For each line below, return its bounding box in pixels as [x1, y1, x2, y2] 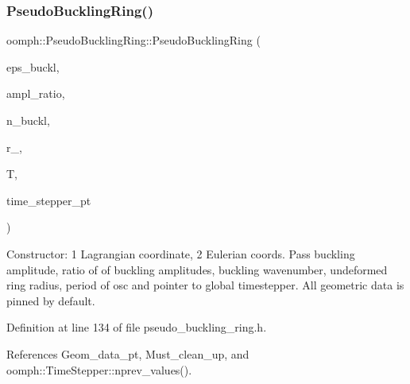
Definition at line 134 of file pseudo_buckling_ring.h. [6, 319, 267, 336]
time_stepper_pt [6, 192, 91, 208]
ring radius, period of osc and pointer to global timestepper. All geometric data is [6, 277, 404, 293]
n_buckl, [6, 112, 50, 128]
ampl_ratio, [6, 85, 65, 102]
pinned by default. [6, 292, 95, 308]
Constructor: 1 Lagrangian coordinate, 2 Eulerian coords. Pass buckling [6, 245, 355, 262]
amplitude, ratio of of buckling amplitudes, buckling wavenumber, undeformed [6, 261, 388, 277]
